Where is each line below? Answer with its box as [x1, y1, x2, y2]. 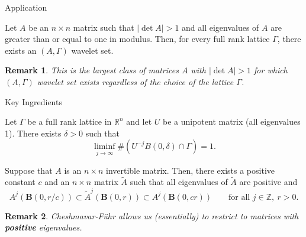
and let [126, 115, 152, 128]
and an [44, 176, 70, 188]
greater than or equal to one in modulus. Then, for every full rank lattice [5, 33, 270, 45]
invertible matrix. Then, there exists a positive [105, 164, 275, 176]
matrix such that [73, 21, 134, 33]
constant [5, 176, 36, 188]
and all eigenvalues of [182, 21, 259, 33]
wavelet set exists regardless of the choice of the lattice [37, 75, 234, 87]
